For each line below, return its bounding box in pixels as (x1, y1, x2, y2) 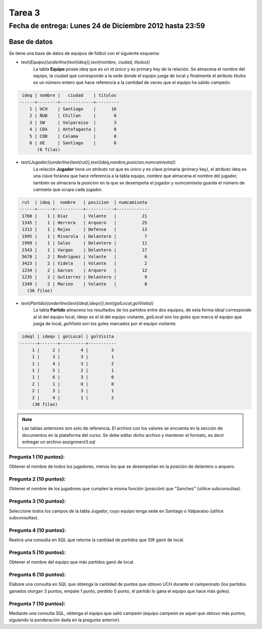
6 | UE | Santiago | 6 (29, 140, 116, 146)
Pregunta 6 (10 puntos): (9, 571, 66, 578)
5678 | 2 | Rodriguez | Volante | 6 (22, 254, 147, 260)
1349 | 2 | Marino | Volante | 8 (22, 281, 147, 286)
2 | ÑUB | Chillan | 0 (29, 113, 116, 118)
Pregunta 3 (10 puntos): (9, 498, 66, 505)
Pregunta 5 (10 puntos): (9, 549, 66, 556)
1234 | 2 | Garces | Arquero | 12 (22, 267, 147, 273)
